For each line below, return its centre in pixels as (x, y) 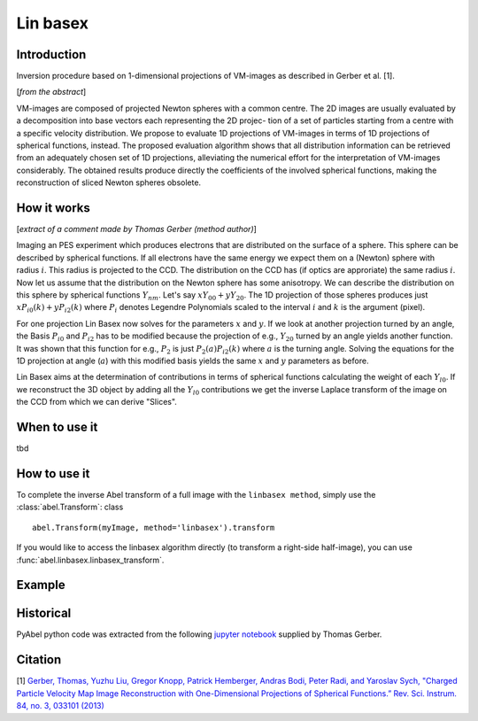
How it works (53, 208)
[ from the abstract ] (51, 92)
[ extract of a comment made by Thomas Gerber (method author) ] (136, 229)
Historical (44, 613)
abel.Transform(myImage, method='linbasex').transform (154, 527)
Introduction (51, 54)
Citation (39, 660)
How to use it (53, 473)
